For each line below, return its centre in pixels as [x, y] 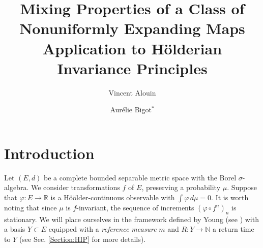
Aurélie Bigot [131, 110]
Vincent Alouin [132, 92]
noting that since [31, 207]
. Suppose [242, 187]
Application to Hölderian [132, 48]
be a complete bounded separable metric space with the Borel [140, 177]
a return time [233, 229]
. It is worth [230, 197]
